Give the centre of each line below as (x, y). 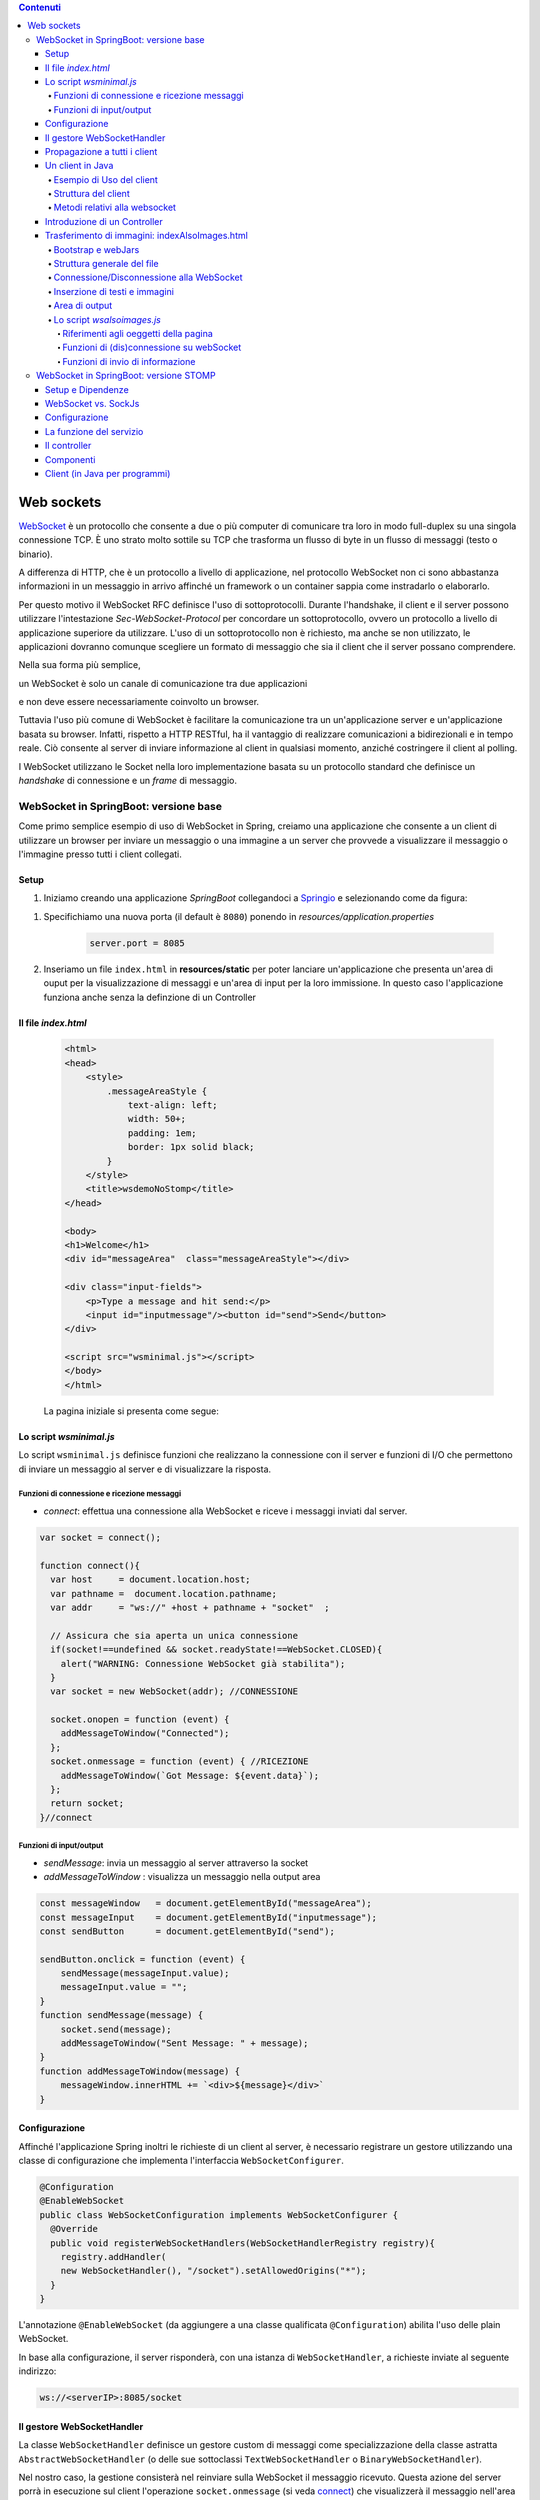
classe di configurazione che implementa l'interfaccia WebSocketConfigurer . (181, 2160)
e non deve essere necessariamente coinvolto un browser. (139, 702)
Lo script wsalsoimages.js (107, 319)
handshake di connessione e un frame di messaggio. (127, 781)
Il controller (68, 446)
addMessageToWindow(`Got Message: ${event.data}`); (190, 1775)
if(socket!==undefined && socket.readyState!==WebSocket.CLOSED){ (216, 1649)
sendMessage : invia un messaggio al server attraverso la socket (176, 1862)
